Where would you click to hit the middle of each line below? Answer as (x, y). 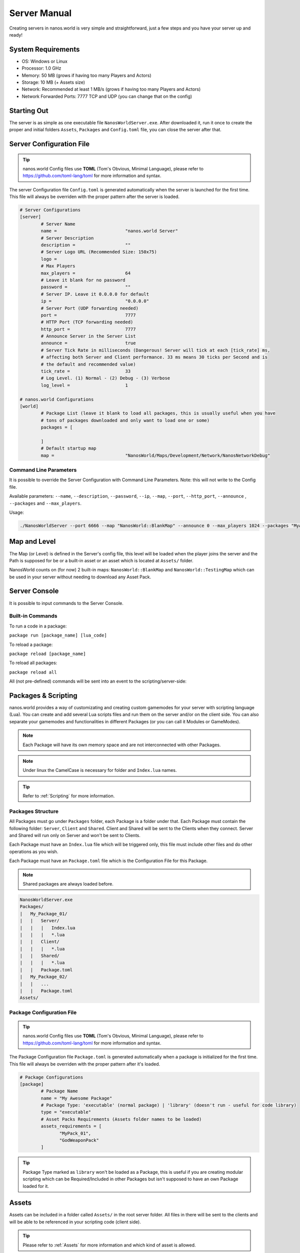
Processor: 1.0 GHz (41, 68)
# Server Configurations (50, 210)
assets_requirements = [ (71, 1126)
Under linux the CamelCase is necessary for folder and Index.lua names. (100, 770)
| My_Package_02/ (43, 977)
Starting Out (29, 111)
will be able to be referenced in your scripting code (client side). (75, 1222)
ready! (16, 35)
